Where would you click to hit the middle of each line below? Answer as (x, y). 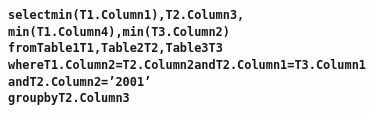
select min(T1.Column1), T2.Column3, (126, 15)
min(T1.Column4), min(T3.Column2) (119, 31)
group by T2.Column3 (69, 98)
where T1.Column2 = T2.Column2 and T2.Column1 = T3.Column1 (187, 64)
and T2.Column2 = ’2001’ (80, 81)
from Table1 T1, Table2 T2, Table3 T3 (115, 48)
